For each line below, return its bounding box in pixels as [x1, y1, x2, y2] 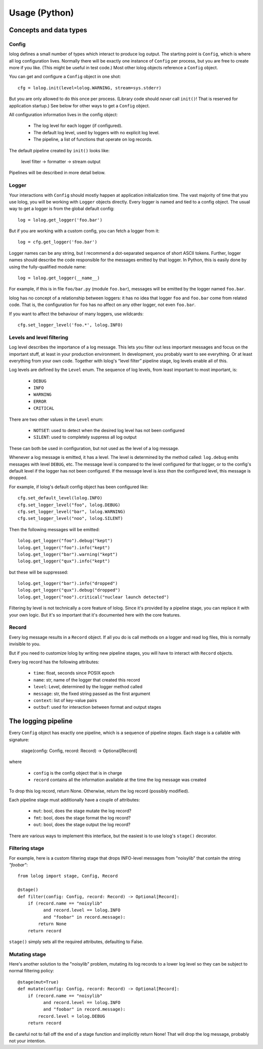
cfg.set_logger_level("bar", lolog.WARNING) [18, 509, 126, 514]
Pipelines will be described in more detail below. [9, 170, 106, 176]
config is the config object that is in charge [33, 770, 122, 776]
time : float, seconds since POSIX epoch [33, 670, 114, 676]
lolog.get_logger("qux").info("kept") [18, 558, 111, 564]
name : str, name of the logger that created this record [33, 677, 140, 683]
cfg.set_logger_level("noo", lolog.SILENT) [18, 515, 123, 521]
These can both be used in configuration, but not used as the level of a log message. [9, 445, 180, 451]
